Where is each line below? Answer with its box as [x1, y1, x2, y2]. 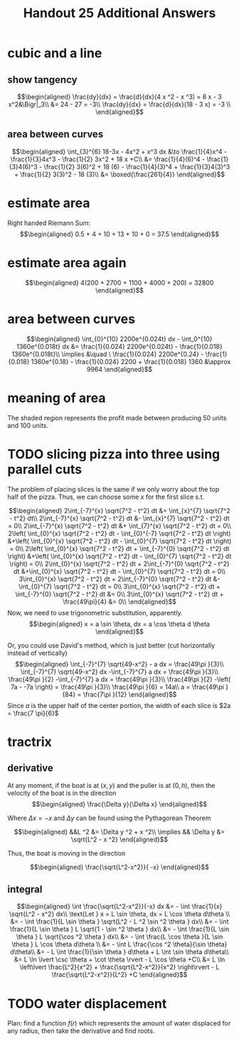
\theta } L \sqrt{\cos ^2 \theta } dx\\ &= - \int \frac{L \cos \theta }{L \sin [16, 933, 223, 941]
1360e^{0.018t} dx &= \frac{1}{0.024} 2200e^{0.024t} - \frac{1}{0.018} [16, 342, 223, 350]
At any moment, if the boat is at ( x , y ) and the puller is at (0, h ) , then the [7, 781, 216, 789]
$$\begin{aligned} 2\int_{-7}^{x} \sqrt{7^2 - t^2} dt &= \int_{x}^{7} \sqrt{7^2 [9, 506, 230, 515]
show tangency [7, 74, 78, 86]
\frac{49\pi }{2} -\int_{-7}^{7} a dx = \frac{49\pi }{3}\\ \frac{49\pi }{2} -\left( [8, 674, 231, 683]
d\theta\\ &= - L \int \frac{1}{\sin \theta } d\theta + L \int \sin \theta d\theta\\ [10, 948, 229, 956]
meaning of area [7, 390, 106, 406]
